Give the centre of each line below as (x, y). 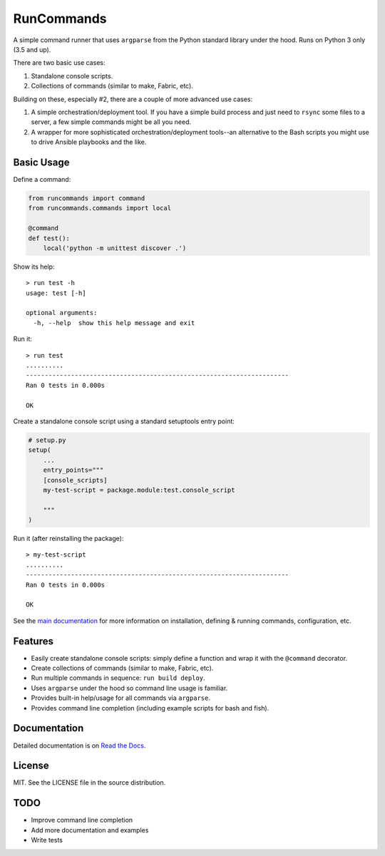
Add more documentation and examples (90, 830)
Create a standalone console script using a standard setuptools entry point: (124, 421)
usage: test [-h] (56, 293)
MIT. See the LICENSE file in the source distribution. (89, 783)
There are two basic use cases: (59, 63)
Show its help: (34, 267)
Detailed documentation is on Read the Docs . (79, 746)
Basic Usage (41, 162)
